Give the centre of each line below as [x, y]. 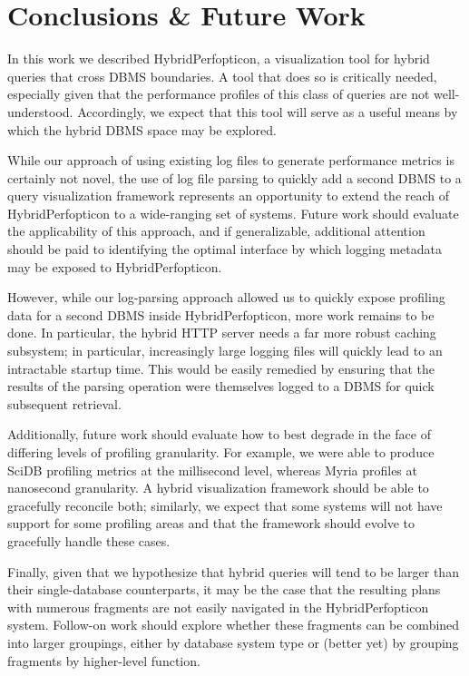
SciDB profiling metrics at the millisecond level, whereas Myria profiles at [212, 470]
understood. [40, 111]
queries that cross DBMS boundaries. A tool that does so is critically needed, [222, 76]
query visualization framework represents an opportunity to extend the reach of [229, 196]
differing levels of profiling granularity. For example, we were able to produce [221, 452]
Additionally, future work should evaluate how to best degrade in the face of [219, 434]
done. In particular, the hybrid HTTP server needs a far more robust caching [222, 333]
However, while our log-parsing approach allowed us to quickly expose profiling [226, 297]
